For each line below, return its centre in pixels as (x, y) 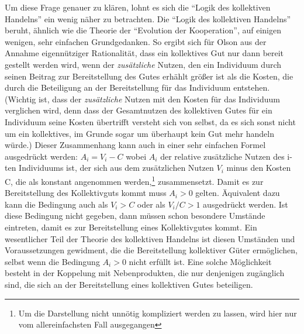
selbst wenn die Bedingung (52, 261)
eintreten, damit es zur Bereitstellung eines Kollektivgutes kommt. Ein (131, 227)
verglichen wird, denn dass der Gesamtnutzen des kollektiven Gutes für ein (139, 110)
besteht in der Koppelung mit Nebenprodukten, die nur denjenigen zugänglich (145, 273)
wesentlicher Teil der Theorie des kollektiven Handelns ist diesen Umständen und (150, 238)
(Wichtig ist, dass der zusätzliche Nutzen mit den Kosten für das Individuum (142, 99)
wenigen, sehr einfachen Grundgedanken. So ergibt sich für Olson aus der (136, 41)
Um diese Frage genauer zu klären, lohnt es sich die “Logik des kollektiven (138, 7)
